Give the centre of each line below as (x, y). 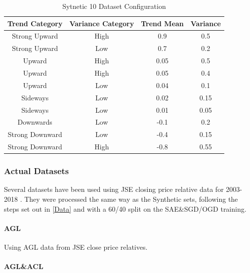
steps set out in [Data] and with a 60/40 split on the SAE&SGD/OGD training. (125, 208)
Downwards (35, 122)
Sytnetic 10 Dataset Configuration (114, 6)
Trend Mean (162, 23)
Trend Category (35, 23)
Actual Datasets (37, 171)
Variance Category (102, 23)
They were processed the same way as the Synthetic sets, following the (131, 199)
